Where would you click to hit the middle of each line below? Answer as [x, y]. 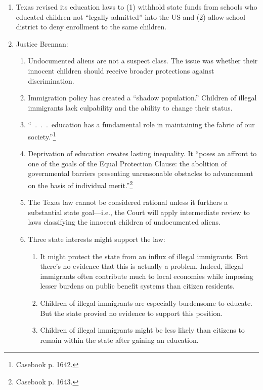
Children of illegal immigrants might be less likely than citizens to [142, 330]
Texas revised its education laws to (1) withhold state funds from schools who [137, 7]
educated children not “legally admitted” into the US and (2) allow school [130, 16]
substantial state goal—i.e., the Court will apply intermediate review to [139, 212]
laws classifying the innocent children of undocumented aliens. [124, 222]
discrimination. [51, 80]
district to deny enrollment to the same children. [91, 27]
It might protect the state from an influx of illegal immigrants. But [144, 256]
